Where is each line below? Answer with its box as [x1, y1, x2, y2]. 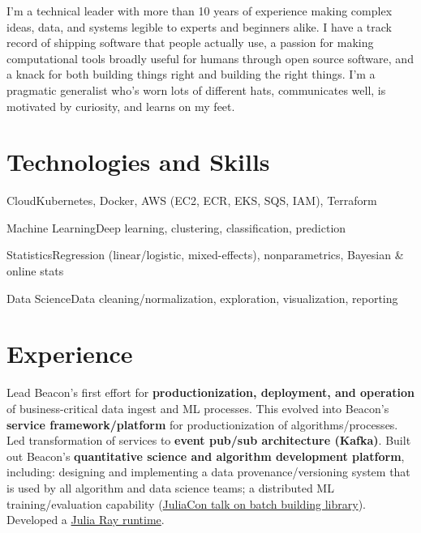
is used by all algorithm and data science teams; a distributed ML [6, 479, 334, 496]
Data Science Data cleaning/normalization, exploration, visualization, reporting [6, 289, 398, 306]
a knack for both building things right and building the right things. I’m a [6, 66, 376, 83]
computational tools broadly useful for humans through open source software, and [6, 49, 414, 66]
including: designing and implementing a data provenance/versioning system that [6, 463, 410, 480]
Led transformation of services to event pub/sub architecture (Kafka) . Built [6, 432, 411, 449]
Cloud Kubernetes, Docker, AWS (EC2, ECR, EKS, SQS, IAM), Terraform [6, 192, 377, 209]
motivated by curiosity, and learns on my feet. [6, 97, 235, 114]
